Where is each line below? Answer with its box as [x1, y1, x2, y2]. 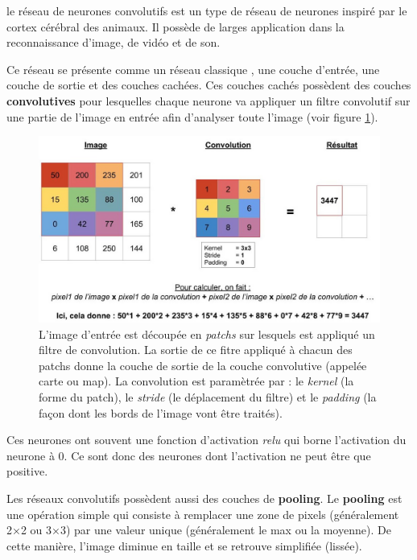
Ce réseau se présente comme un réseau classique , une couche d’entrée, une [6, 60, 380, 77]
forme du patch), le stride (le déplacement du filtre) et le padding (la [39, 389, 377, 405]
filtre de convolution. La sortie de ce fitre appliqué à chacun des [39, 341, 353, 358]
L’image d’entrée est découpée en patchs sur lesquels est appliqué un [39, 325, 375, 342]
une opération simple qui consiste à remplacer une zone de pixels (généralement [6, 505, 399, 522]
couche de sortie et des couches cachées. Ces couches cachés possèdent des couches [6, 76, 411, 93]
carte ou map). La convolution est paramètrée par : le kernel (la [39, 373, 354, 389]
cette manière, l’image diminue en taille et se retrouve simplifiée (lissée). [6, 537, 362, 554]
